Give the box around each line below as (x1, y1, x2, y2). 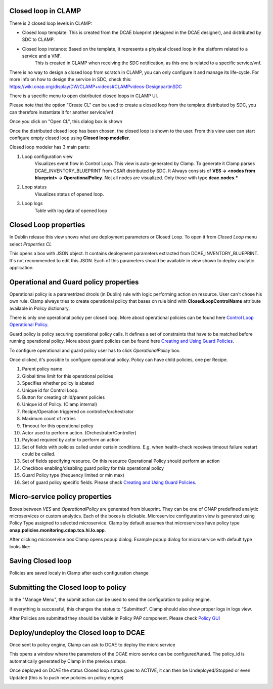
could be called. (22, 451, 56, 457)
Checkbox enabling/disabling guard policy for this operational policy (22, 465, 164, 471)
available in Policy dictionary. (9, 305, 70, 311)
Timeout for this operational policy (22, 423, 94, 429)
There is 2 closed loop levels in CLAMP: (9, 20, 93, 26)
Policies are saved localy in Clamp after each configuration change (9, 570, 149, 576)
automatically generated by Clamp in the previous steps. (9, 658, 127, 664)
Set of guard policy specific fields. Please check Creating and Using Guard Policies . (22, 479, 197, 485)
